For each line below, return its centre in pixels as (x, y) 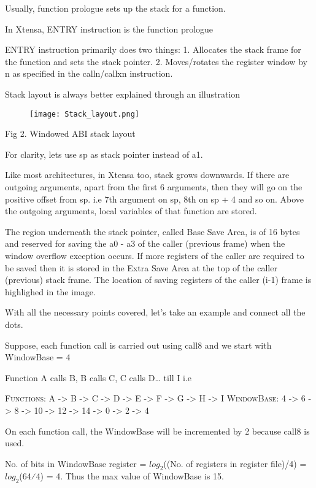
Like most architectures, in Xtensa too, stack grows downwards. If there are (147, 175)
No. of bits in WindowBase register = (76, 463)
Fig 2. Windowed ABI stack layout (70, 134)
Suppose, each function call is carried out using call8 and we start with (138, 345)
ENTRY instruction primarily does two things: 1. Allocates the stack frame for (153, 49)
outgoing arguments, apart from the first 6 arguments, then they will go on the (154, 187)
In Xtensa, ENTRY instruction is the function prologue (109, 29)
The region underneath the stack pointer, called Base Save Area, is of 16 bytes (152, 231)
